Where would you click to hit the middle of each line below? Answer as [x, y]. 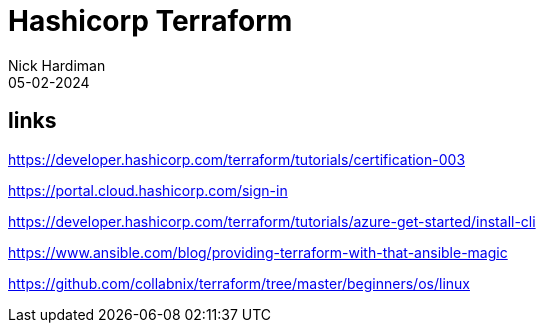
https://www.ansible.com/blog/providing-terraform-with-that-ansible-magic [258, 252]
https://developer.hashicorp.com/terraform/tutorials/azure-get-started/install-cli [272, 221]
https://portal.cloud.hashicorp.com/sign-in [148, 190]
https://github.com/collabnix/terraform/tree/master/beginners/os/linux [239, 283]
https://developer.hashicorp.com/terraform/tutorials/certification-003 [237, 159]
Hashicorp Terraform [150, 21]
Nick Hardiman [57, 65]
